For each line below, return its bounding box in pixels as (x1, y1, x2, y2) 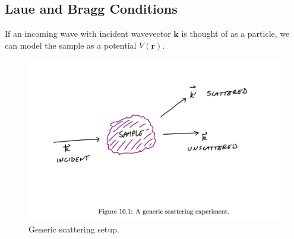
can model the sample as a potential (5, 39, 137, 51)
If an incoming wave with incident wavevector (5, 27, 171, 40)
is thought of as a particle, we (181, 27, 290, 40)
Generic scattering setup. (29, 223, 119, 235)
